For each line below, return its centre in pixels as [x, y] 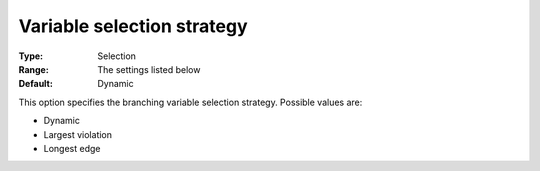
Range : [33, 69]
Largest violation [78, 134]
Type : [31, 56]
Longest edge [72, 148]
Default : [36, 84]
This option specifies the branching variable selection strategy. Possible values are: [190, 102]
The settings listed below [149, 69]
